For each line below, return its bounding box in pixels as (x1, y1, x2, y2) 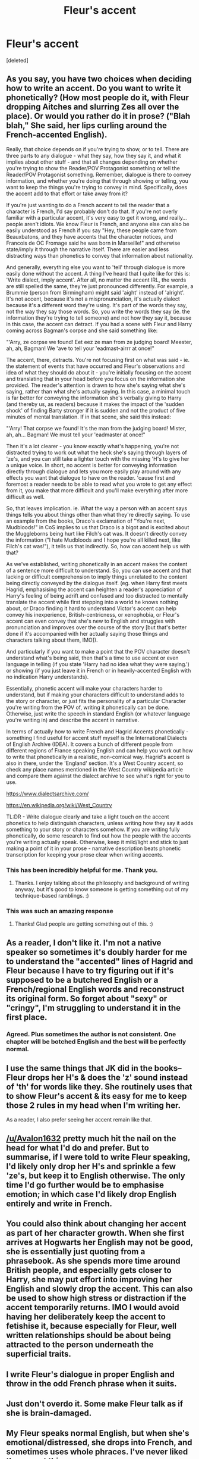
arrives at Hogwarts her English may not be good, (6, 1238, 193, 1248)
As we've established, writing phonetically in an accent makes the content (6, 560, 188, 567)
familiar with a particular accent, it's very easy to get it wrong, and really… (6, 214, 187, 221)
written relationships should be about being (6, 1330, 171, 1341)
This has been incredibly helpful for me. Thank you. (6, 866, 159, 874)
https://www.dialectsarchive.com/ (6, 790, 89, 797)
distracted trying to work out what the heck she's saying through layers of (6, 449, 187, 456)
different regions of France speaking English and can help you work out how (6, 746, 193, 754)
